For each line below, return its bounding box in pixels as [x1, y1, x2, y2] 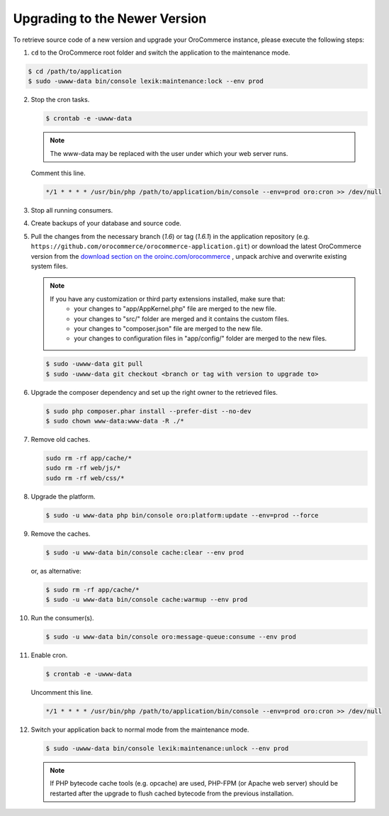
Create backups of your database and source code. [30, 219, 182, 228]
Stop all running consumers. [30, 206, 113, 215]
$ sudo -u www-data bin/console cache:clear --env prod [45, 548, 244, 557]
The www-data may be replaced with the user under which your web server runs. [50, 149, 288, 157]
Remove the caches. [30, 529, 91, 538]
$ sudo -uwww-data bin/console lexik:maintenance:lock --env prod [28, 77, 264, 85]
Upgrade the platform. [30, 492, 96, 501]
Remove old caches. [30, 435, 91, 444]
